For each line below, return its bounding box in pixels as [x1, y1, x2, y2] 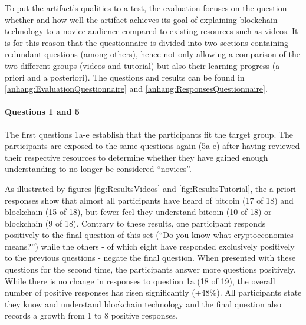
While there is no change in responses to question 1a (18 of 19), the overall [5, 274, 275, 287]
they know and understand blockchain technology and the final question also [5, 297, 281, 310]
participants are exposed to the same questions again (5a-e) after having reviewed [5, 140, 300, 152]
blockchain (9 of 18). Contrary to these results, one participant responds [5, 217, 266, 229]
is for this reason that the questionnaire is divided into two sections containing [5, 36, 288, 48]
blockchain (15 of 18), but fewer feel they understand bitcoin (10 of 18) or [5, 205, 272, 218]
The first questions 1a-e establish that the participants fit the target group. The [5, 128, 294, 140]
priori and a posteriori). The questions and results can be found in [5, 71, 245, 83]
